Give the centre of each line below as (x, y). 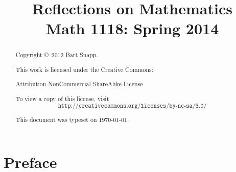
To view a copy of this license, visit (62, 99)
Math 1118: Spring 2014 (132, 28)
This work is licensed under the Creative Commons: (84, 69)
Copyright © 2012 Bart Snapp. (57, 55)
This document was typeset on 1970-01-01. (72, 119)
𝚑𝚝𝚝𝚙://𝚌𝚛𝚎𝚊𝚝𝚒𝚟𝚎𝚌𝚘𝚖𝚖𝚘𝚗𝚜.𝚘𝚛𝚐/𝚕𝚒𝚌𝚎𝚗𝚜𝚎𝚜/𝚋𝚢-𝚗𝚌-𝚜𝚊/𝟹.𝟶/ (132, 105)
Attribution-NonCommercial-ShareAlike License (79, 84)
